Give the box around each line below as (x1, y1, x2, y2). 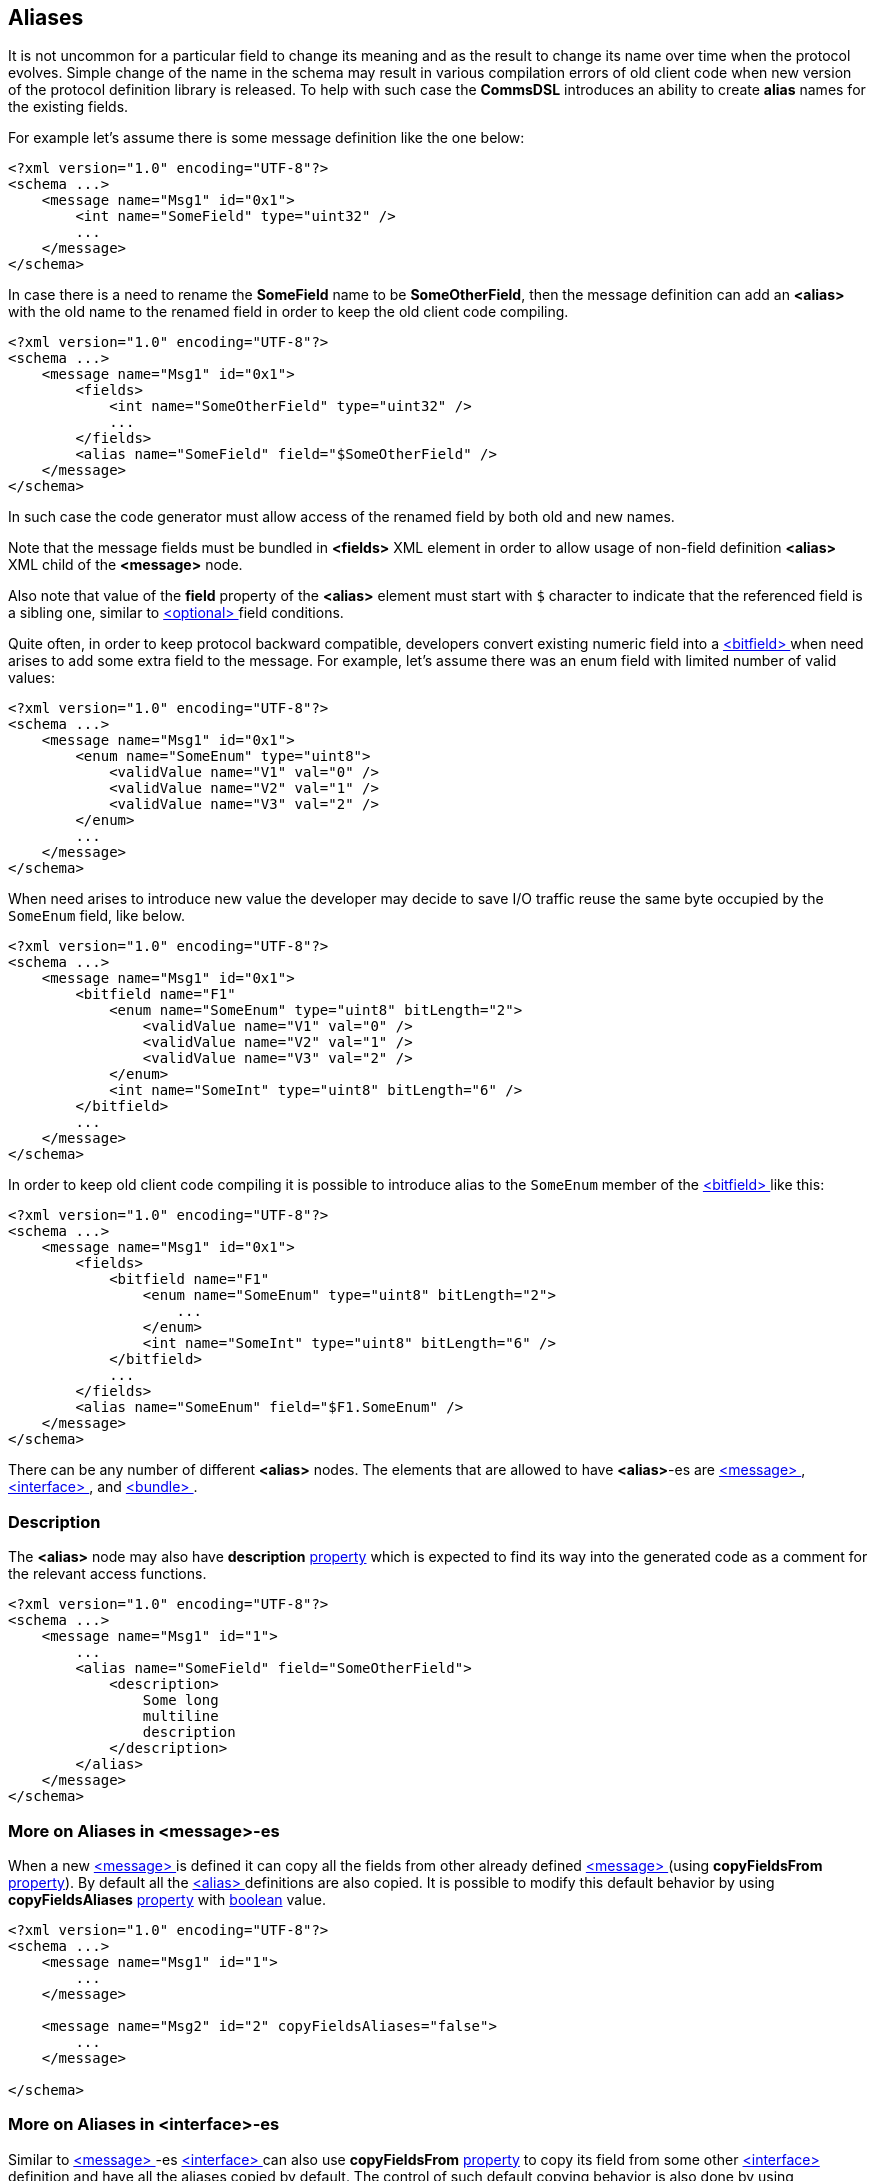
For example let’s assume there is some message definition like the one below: (8, 129, 525, 147)
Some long (142, 1692, 219, 1709)
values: (8, 669, 55, 687)
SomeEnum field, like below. (8, 907, 186, 925)
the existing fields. (8, 98, 129, 116)
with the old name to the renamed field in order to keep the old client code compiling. (8, 303, 569, 321)
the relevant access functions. (8, 1565, 207, 1583)
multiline (142, 1708, 219, 1725)
